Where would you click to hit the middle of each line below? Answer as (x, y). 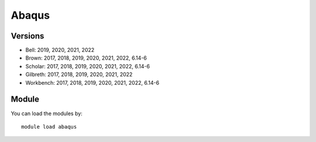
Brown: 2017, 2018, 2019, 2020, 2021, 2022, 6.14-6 (86, 58)
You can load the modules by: (47, 113)
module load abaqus (49, 127)
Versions (28, 36)
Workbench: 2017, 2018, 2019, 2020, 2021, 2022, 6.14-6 (92, 82)
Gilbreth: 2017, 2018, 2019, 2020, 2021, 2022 (79, 75)
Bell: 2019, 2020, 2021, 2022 (60, 50)
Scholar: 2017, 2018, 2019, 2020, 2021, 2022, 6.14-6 (88, 66)
